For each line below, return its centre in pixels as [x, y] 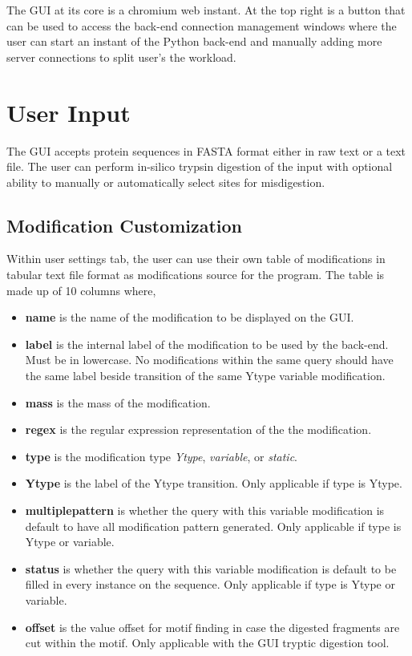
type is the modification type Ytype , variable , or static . [162, 456]
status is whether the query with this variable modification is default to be [211, 568]
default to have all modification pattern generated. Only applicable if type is [213, 526]
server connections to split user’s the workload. [121, 57]
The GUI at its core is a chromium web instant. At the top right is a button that [206, 10]
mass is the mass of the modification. [118, 402]
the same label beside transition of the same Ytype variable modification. [205, 376]
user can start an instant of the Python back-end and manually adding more [194, 41]
